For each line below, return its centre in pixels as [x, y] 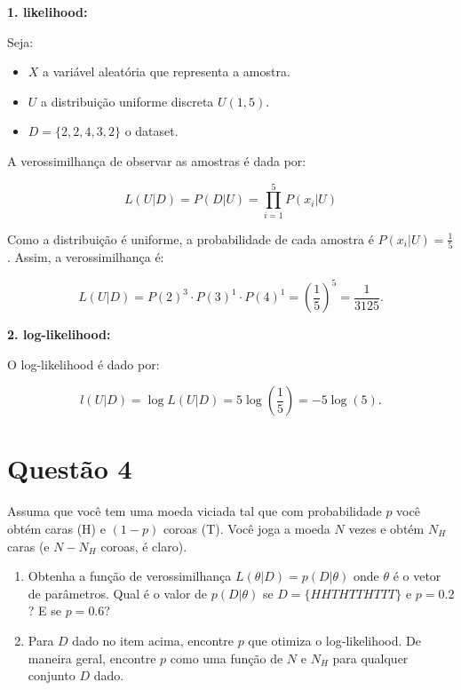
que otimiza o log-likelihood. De [335, 640]
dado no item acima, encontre [153, 640]
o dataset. [151, 131]
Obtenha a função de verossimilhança [130, 576]
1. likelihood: [48, 12]
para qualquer [370, 658]
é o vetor [417, 576]
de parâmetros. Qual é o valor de [118, 593]
